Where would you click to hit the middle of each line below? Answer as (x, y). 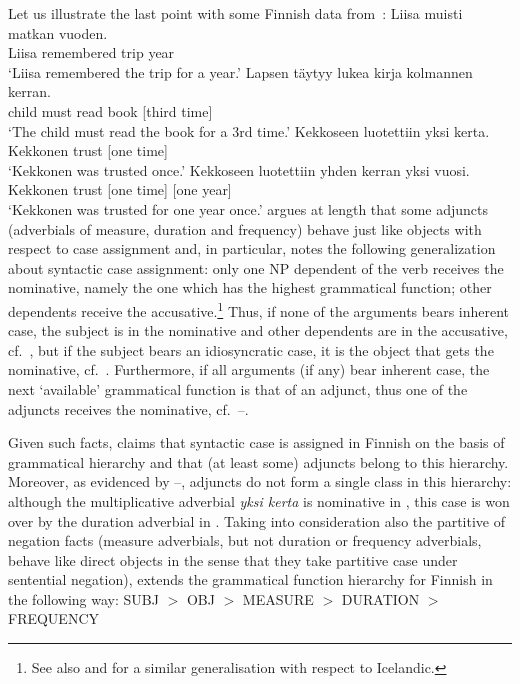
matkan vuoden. (58, 32)
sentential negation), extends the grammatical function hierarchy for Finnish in (250, 579)
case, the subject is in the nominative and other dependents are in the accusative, (258, 330)
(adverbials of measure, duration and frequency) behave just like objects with (245, 228)
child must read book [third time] (110, 110)
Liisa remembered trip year (91, 52)
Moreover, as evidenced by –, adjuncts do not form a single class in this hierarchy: (260, 481)
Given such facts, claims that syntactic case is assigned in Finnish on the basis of (256, 442)
